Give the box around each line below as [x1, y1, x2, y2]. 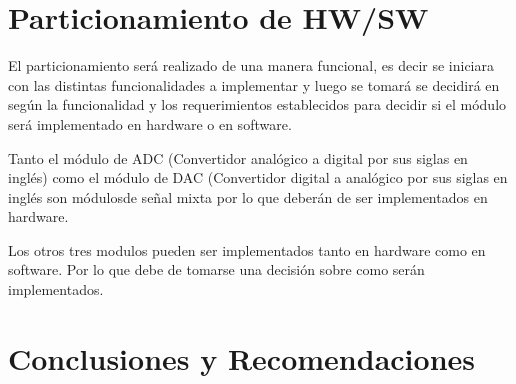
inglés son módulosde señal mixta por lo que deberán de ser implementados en [8, 186, 488, 207]
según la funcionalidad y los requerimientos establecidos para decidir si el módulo [8, 94, 507, 115]
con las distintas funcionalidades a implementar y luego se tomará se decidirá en [8, 74, 500, 95]
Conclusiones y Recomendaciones [8, 337, 475, 378]
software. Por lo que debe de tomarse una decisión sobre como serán [8, 259, 425, 280]
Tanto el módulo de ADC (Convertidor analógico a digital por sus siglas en [8, 147, 468, 168]
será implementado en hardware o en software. [8, 113, 292, 134]
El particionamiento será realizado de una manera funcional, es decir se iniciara [8, 55, 494, 76]
